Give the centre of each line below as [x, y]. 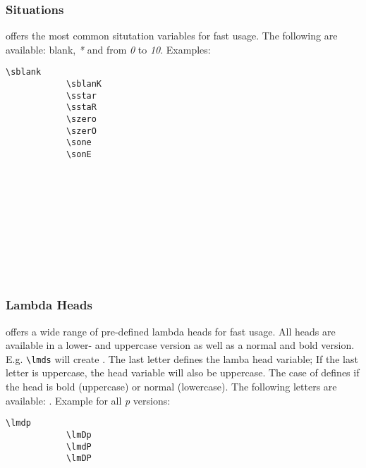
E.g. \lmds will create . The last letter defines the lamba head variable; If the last [182, 358]
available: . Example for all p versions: [88, 400]
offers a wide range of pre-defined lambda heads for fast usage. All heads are [171, 331]
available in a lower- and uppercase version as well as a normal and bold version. [180, 345]
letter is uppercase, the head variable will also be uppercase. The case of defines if [183, 372]
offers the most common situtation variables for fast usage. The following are [172, 36]
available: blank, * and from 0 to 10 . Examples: [108, 49]
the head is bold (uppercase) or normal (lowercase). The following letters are [171, 387]
